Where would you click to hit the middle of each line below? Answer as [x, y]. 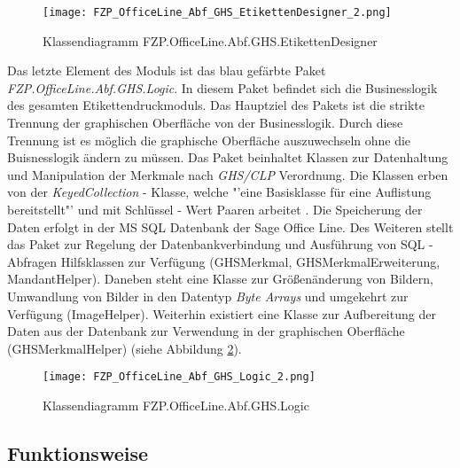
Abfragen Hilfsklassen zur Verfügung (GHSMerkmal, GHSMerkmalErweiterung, [224, 261]
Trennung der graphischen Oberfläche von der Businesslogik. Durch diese [205, 123]
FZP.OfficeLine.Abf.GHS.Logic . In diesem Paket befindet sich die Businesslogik [222, 87]
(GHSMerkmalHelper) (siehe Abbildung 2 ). [125, 348]
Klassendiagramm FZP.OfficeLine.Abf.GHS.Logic [176, 405]
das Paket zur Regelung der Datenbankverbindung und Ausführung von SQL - [220, 244]
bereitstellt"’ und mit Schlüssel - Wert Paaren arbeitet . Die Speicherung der [215, 209]
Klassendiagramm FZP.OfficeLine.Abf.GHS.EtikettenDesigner [210, 40]
